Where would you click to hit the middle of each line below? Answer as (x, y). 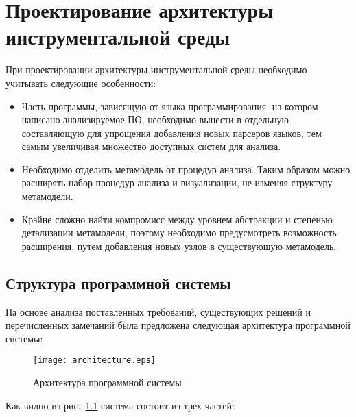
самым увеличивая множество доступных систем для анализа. (151, 146)
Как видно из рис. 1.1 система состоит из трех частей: (120, 405)
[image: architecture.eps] (94, 361)
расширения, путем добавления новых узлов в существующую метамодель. (179, 245)
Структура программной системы (118, 282)
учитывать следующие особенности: (81, 83)
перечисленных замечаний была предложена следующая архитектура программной (178, 325)
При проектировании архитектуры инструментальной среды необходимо (156, 69)
